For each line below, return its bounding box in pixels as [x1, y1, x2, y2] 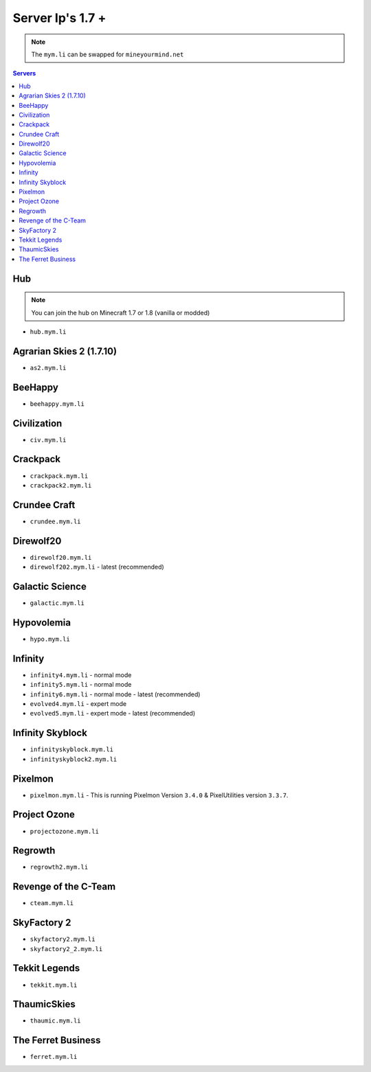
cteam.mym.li [30, 900, 74, 907]
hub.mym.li [30, 328, 67, 336]
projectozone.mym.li [30, 828, 100, 835]
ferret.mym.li [30, 1053, 78, 1061]
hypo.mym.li [30, 635, 70, 643]
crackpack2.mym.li [30, 481, 92, 489]
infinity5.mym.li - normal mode [30, 681, 132, 689]
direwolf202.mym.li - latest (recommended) [30, 563, 164, 571]
